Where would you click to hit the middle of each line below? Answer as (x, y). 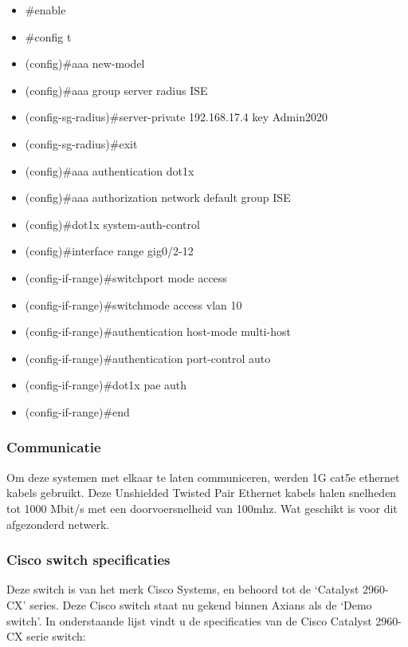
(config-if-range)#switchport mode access (126, 277)
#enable (45, 10)
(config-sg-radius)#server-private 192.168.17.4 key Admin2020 (176, 117)
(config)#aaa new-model (85, 63)
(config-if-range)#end (77, 411)
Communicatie (54, 447)
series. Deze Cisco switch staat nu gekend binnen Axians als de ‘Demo (201, 604)
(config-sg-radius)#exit (81, 143)
